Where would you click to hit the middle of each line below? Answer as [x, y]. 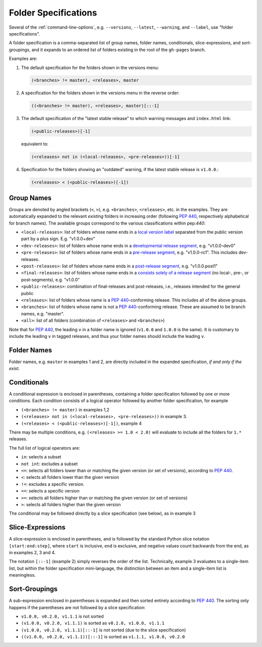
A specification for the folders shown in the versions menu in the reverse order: [100, 93]
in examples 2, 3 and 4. [32, 553]
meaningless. [22, 575]
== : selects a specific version [50, 491]
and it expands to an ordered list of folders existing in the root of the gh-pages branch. [119, 50]
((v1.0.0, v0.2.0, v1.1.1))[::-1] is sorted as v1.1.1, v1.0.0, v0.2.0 [103, 637]
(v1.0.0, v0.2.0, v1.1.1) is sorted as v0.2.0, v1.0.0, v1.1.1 [93, 623]
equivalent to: [35, 144]
